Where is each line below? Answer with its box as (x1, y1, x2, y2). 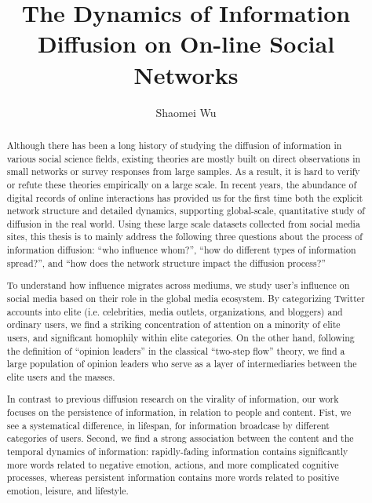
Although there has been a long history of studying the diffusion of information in (6, 138, 342, 151)
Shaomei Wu (155, 104, 217, 120)
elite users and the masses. (6, 370, 115, 383)
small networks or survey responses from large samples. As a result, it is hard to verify (6, 165, 360, 178)
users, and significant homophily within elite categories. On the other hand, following (6, 330, 355, 344)
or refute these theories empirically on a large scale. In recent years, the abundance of (6, 177, 357, 191)
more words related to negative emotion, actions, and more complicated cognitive (6, 457, 339, 471)
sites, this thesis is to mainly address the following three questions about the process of (6, 230, 363, 243)
